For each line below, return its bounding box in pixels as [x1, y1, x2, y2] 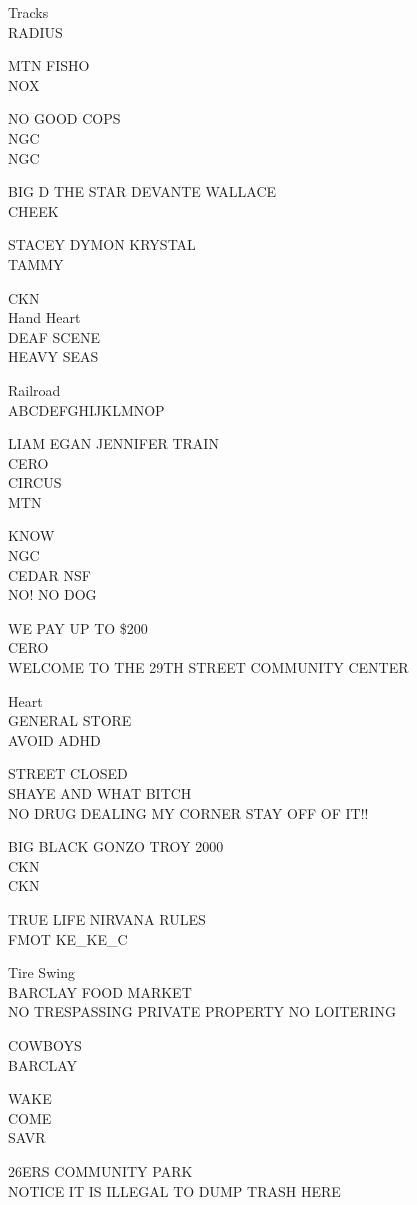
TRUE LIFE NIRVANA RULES [8, 908, 206, 929]
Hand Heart [8, 307, 81, 328]
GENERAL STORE [8, 710, 132, 731]
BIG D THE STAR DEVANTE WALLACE [8, 181, 277, 202]
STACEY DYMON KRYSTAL [8, 234, 196, 255]
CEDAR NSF [8, 564, 91, 585]
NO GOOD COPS [8, 108, 121, 129]
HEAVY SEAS [8, 346, 99, 367]
